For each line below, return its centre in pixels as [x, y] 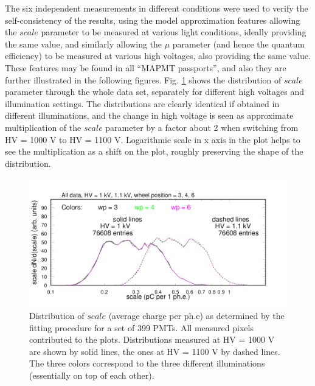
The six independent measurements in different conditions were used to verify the [157, 8]
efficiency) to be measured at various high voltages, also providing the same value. [158, 56]
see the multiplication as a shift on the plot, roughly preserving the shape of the [154, 151]
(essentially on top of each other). [92, 375]
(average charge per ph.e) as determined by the [196, 315]
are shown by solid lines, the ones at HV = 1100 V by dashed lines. [155, 351]
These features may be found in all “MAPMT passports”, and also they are [146, 67]
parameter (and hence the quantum [238, 44]
